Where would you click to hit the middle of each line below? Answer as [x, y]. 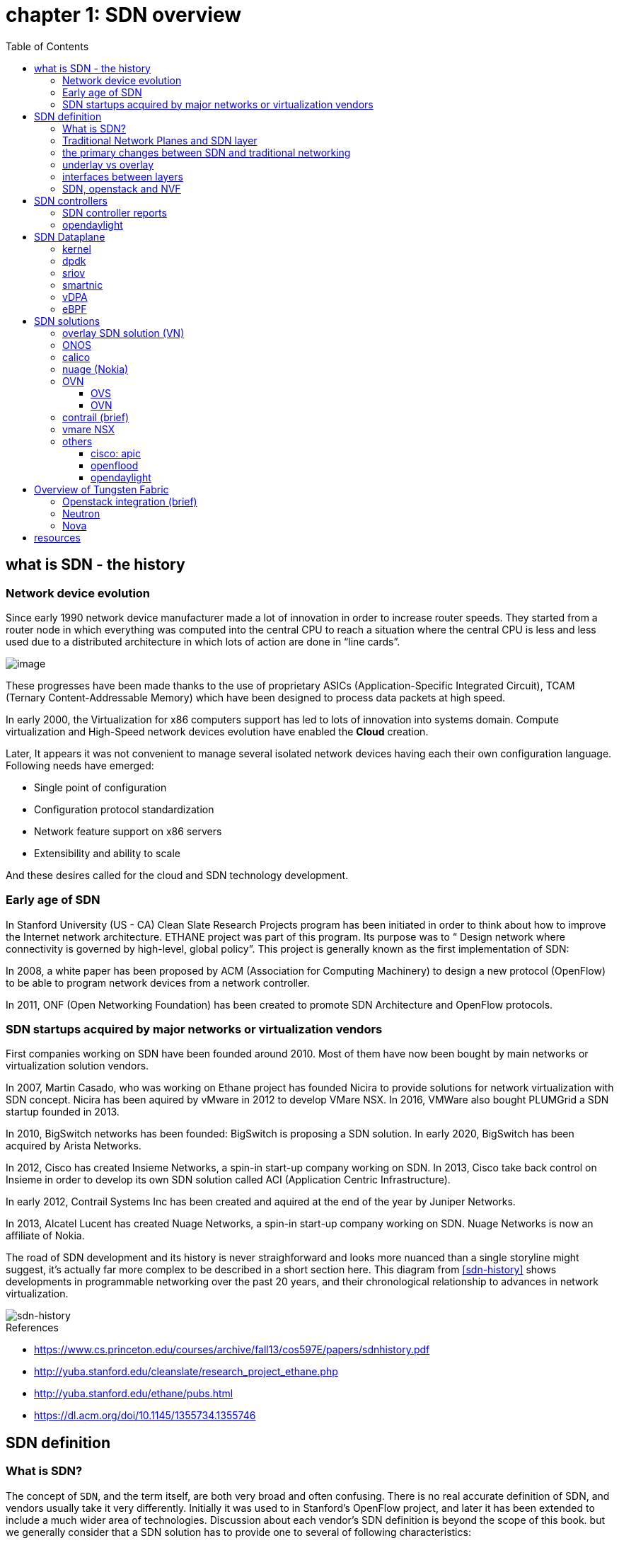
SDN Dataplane [70, 236]
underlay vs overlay [108, 164]
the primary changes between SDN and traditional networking [207, 152]
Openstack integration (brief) [130, 501]
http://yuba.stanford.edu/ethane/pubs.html [134, 1394]
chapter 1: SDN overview [124, 15]
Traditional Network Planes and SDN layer [160, 140]
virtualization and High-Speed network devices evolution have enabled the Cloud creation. [217, 731]
